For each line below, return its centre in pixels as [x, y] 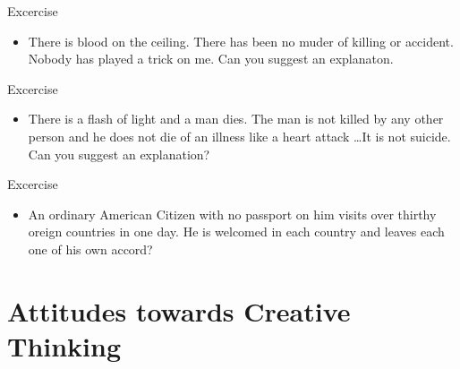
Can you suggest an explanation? [119, 154]
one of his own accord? [90, 249]
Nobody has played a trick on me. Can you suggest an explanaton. [211, 59]
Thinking [64, 345]
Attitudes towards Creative [179, 310]
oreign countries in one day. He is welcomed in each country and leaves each [236, 232]
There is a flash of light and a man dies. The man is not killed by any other [236, 119]
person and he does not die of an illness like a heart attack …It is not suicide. [239, 136]
